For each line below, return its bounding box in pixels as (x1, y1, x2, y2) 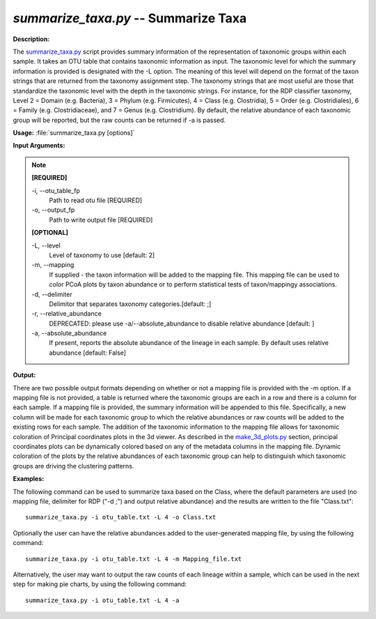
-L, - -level (31, 241, 61, 250)
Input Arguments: (13, 142, 65, 150)
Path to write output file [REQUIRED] (49, 215, 153, 224)
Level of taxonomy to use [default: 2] (49, 251, 155, 259)
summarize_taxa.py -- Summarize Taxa (13, 10, 247, 26)
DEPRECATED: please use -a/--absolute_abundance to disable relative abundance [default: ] (49, 319, 315, 328)
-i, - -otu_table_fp (31, 186, 80, 194)
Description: (13, 35, 50, 43)
